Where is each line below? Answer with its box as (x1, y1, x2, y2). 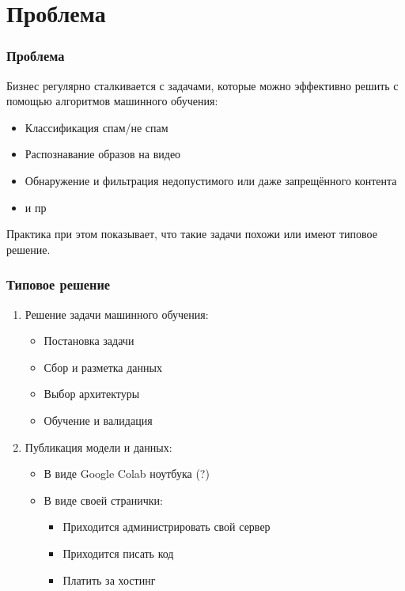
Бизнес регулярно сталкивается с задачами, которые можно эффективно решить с (6, 77, 399, 93)
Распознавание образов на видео (25, 146, 181, 162)
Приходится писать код (62, 544, 174, 561)
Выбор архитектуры (44, 385, 140, 402)
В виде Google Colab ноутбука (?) (44, 465, 210, 482)
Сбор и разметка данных (44, 358, 162, 375)
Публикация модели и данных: (25, 438, 172, 455)
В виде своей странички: (44, 491, 163, 508)
